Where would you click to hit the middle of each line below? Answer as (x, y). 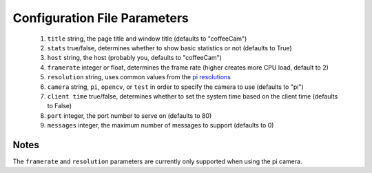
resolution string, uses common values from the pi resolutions (139, 77)
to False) (60, 106)
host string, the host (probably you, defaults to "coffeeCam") (134, 58)
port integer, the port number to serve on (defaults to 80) (130, 115)
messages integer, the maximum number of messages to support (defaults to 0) (161, 125)
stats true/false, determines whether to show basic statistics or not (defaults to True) (169, 48)
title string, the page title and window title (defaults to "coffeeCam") (147, 39)
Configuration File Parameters (101, 18)
